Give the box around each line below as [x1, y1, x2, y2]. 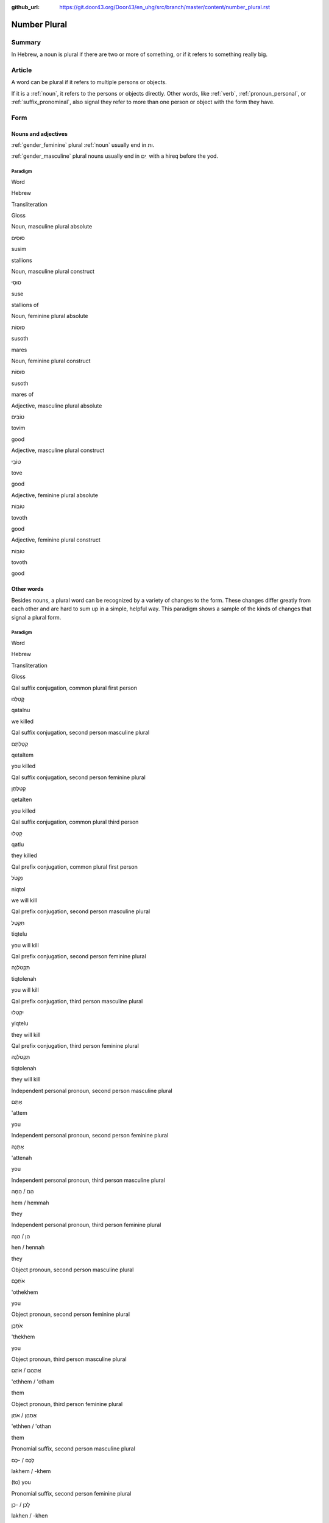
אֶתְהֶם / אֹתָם [11, 1366, 41, 1374]
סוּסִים [11, 234, 25, 241]
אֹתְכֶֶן [11, 1322, 23, 1329]
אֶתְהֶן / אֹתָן [11, 1411, 37, 1419]
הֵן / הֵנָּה [11, 1232, 30, 1240]
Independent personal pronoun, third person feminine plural [11, 1221, 161, 1229]
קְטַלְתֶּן [11, 785, 26, 792]
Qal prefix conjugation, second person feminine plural [11, 952, 146, 959]
